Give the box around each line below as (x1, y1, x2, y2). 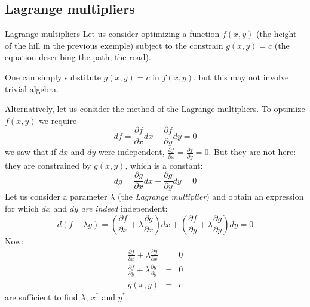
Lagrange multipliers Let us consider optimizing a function (5, 27, 220, 40)
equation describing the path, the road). (5, 51, 151, 63)
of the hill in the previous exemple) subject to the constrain (5, 39, 223, 51)
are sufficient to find (5, 290, 78, 303)
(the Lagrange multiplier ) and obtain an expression (118, 190, 304, 203)
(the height (256, 27, 297, 40)
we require (39, 114, 77, 126)
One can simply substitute (5, 70, 101, 83)
